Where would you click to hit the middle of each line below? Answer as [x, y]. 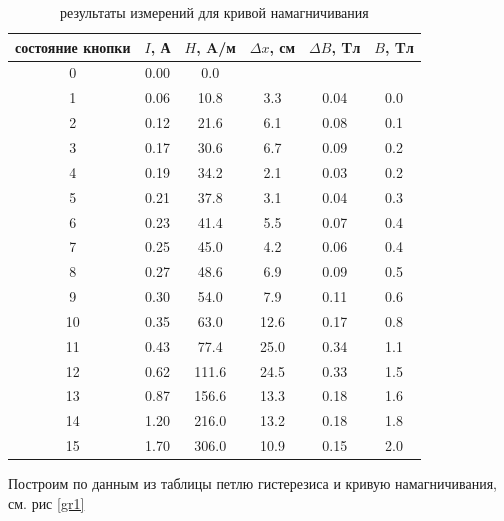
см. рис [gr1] [46, 502]
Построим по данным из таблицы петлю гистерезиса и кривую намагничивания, [253, 483]
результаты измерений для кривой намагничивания [214, 12]
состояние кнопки [73, 46]
